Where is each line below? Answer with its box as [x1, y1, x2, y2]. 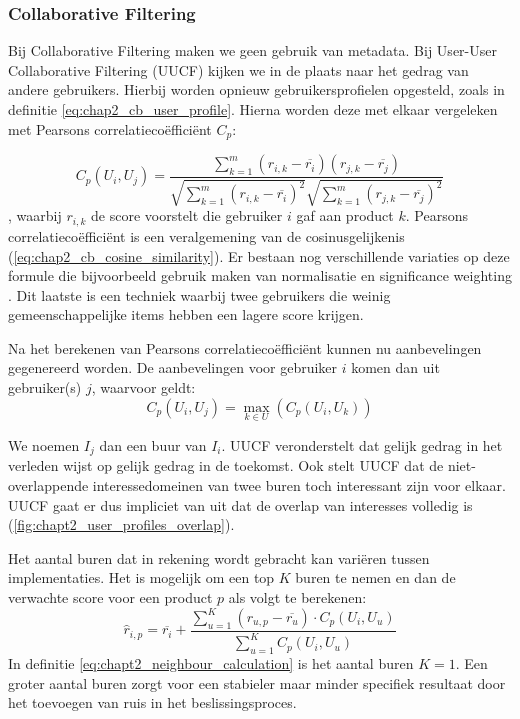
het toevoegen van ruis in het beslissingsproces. [8, 692, 297, 713]
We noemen [8, 434, 80, 455]
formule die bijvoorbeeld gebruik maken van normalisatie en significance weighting [8, 265, 512, 286]
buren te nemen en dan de [295, 567, 456, 588]
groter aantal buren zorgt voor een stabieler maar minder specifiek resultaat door [8, 672, 506, 693]
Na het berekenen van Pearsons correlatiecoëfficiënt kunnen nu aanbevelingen [8, 337, 482, 358]
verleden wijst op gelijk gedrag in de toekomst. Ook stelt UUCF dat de [8, 455, 444, 476]
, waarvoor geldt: [91, 377, 196, 398]
